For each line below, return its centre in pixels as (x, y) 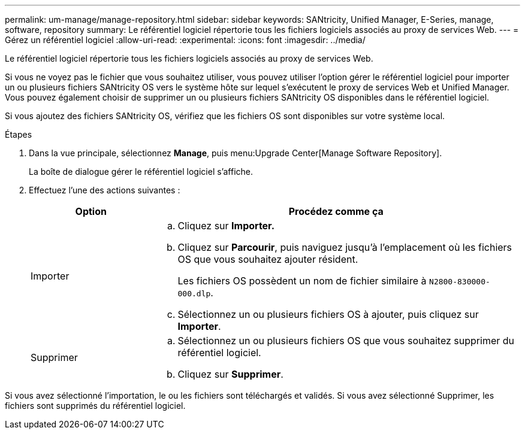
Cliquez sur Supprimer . (230, 374)
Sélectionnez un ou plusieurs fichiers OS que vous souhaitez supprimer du (346, 341)
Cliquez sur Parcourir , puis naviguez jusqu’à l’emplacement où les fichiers (345, 247)
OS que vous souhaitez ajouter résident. (268, 259)
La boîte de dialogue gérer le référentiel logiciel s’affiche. (141, 172)
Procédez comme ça (336, 211)
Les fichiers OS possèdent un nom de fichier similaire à (302, 281)
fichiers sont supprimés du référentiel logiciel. (95, 406)
